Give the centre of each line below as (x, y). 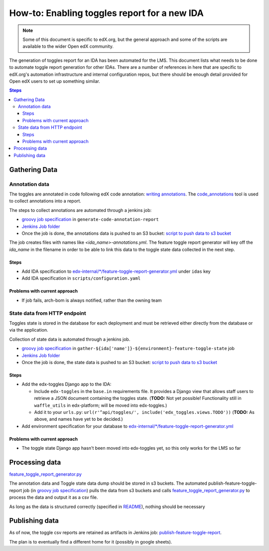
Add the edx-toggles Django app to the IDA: (67, 384)
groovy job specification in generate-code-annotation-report (90, 219)
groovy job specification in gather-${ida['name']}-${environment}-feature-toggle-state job (128, 349)
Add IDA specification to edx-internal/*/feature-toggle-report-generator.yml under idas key (116, 271)
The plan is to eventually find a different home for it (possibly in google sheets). (91, 542)
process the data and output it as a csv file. (54, 497)
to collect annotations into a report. (45, 201)
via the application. (29, 330)
